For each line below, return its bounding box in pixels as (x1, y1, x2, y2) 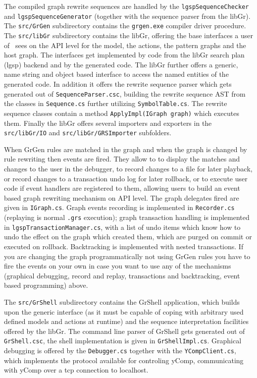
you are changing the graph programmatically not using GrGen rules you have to (4, 251, 251, 261)
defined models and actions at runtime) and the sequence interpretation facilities (4, 316, 249, 326)
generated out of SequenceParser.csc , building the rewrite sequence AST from (4, 88, 246, 99)
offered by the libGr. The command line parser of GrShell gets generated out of (4, 325, 245, 336)
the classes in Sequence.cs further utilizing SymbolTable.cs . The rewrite (4, 98, 227, 108)
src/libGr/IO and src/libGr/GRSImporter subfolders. (4, 127, 171, 138)
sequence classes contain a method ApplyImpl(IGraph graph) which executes (4, 108, 239, 118)
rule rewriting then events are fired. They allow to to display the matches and (4, 154, 240, 164)
